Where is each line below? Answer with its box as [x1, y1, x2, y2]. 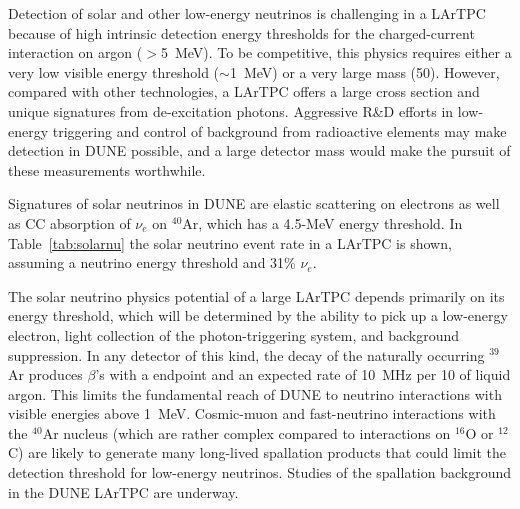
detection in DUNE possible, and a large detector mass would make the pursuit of [8, 140, 511, 161]
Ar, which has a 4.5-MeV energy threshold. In [182, 212, 463, 233]
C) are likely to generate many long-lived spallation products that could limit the [8, 442, 507, 463]
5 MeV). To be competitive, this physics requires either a [160, 42, 512, 63]
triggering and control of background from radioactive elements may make [52, 120, 507, 141]
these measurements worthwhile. [8, 159, 206, 180]
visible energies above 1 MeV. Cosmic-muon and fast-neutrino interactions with [8, 403, 496, 424]
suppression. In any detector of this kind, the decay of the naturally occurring [8, 344, 485, 365]
